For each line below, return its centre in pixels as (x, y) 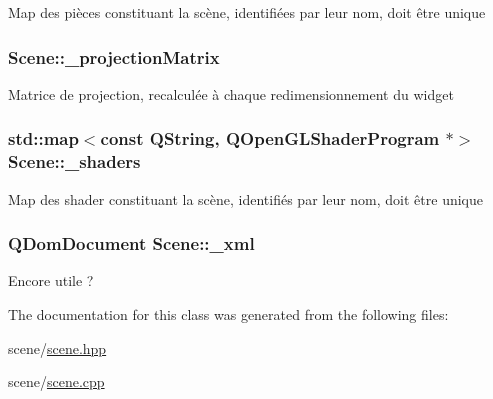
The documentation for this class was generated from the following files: (228, 313)
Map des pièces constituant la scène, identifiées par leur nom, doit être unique (247, 12)
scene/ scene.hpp (57, 347)
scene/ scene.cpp (56, 381)
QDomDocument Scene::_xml (131, 243)
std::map (43, 138)
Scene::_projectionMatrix (114, 56)
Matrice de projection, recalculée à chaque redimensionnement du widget (231, 93)
